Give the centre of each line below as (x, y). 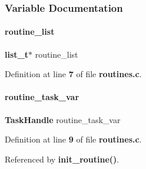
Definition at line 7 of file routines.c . (73, 74)
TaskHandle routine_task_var (63, 119)
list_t (16, 54)
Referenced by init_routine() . (62, 159)
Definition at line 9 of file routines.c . (73, 139)
